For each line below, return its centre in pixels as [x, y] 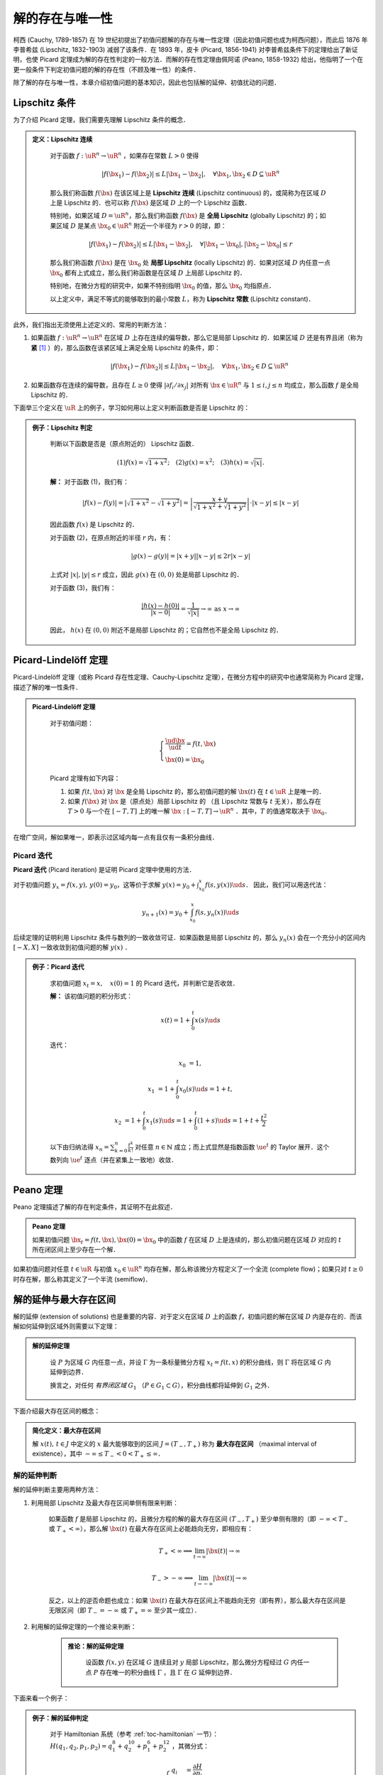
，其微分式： [190, 1746]
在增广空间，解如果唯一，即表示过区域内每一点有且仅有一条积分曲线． [116, 837]
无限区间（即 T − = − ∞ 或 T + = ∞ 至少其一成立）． [125, 1611]
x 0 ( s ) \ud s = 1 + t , [206, 1090]
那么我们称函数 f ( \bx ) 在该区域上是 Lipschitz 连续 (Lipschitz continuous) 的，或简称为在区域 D [188, 192]
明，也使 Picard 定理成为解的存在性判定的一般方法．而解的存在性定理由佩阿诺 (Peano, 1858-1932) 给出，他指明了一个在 [188, 60]
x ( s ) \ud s [208, 1020]
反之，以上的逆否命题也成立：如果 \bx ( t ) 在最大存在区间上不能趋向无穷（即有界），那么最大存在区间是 [197, 1600]
